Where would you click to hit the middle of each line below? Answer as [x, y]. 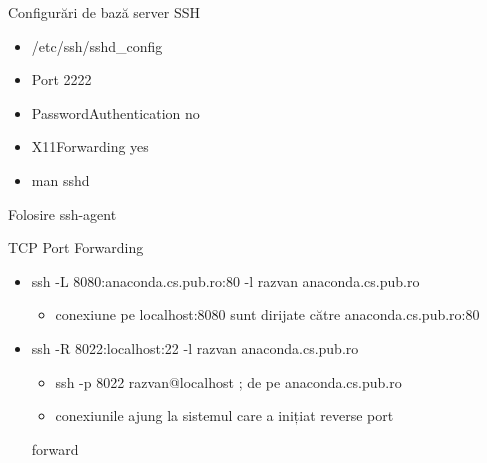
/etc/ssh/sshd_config [97, 45]
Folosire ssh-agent [62, 213]
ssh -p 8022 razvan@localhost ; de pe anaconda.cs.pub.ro [228, 381]
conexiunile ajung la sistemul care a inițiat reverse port [224, 415]
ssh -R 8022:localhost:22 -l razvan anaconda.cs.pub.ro [195, 347]
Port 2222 [61, 79]
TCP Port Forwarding [76, 247]
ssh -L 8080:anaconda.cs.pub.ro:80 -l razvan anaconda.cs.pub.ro [225, 280]
